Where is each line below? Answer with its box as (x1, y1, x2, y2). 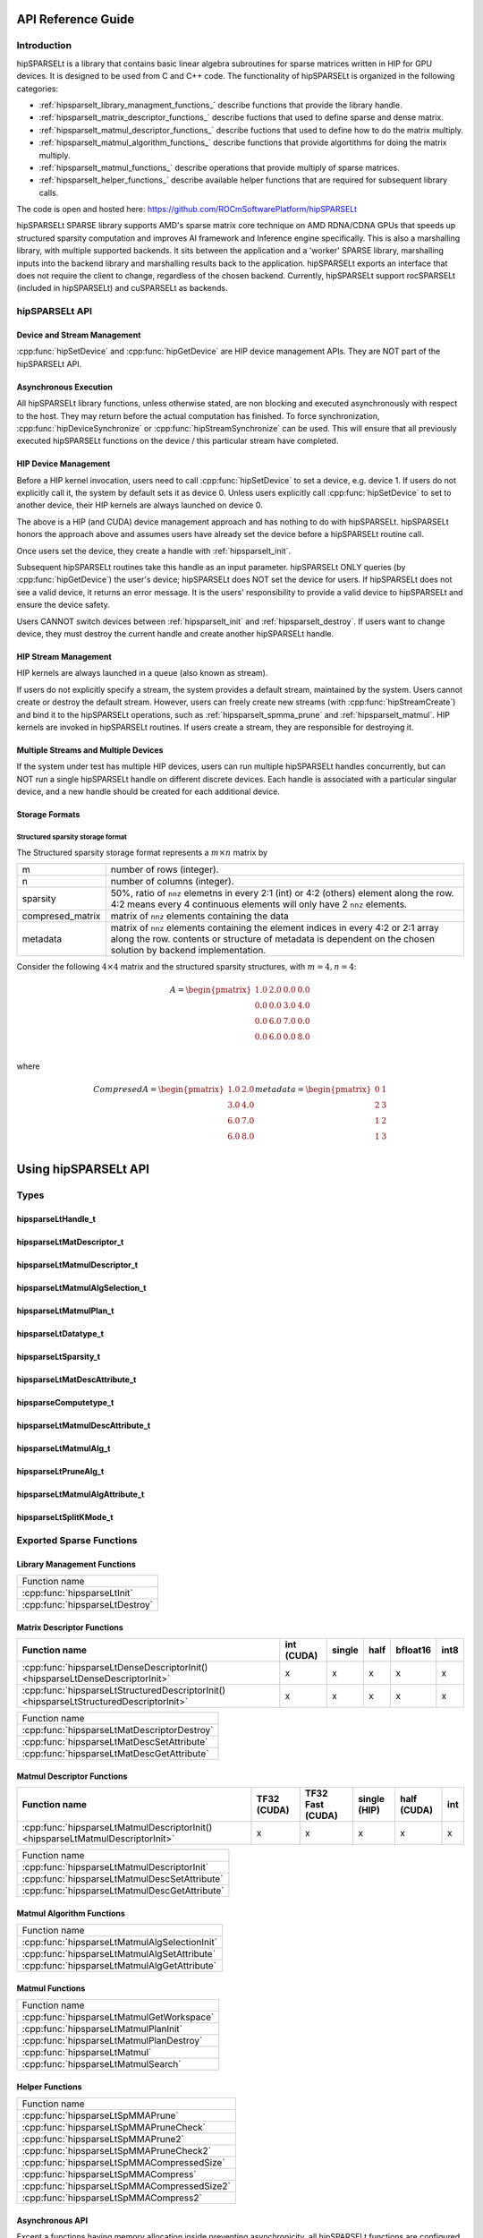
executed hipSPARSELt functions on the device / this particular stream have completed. (16, 435, 339, 447)
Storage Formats (16, 809, 80, 820)
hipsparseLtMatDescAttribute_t (16, 1374, 137, 1385)
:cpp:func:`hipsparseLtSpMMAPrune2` (21, 2133, 185, 2146)
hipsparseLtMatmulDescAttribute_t (16, 1420, 151, 1431)
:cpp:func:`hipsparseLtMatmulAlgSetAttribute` (21, 1948, 216, 1960)
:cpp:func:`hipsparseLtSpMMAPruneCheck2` (21, 2145, 212, 2157)
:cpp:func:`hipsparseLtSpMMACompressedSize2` (21, 2180, 232, 2192)
